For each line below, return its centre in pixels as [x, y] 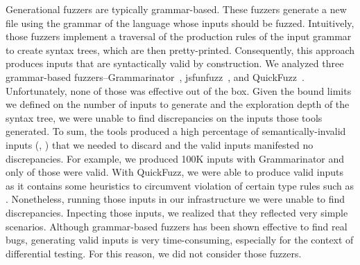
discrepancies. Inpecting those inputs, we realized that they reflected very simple [177, 212]
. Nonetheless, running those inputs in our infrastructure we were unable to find [175, 199]
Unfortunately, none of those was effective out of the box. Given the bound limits [179, 90]
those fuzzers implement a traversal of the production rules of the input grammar [179, 36]
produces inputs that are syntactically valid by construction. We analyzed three [175, 63]
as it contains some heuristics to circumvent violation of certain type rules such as [180, 185]
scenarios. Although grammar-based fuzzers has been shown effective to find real [177, 226]
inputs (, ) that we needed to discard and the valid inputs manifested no [160, 144]
